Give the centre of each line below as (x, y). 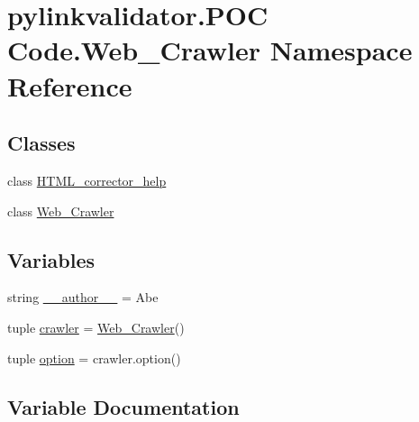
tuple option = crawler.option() (94, 358)
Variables (51, 259)
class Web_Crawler (61, 211)
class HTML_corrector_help (87, 180)
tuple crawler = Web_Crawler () (96, 327)
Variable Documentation (123, 406)
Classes (41, 143)
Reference (70, 85)
